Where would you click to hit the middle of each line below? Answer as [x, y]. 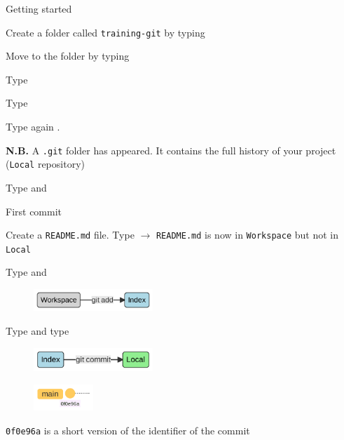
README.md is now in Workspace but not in [247, 235]
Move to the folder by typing [68, 56]
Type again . [33, 127]
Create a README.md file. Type [70, 235]
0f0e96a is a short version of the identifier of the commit [128, 430]
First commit [34, 211]
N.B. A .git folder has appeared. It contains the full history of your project [171, 150]
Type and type [37, 331]
